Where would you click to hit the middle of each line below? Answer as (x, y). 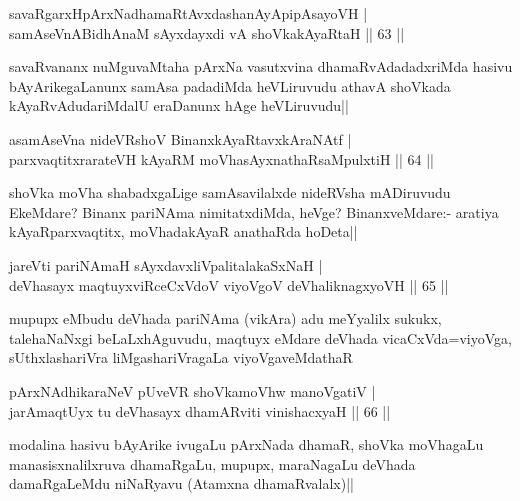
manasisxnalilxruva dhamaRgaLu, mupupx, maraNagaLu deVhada (212, 463)
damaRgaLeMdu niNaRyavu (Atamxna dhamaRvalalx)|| (181, 483)
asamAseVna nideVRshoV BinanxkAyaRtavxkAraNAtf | (180, 138)
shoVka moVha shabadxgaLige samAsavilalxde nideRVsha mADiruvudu (230, 192)
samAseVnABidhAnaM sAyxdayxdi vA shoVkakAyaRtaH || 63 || (207, 32)
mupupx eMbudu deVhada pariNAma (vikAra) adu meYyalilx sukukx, (225, 318)
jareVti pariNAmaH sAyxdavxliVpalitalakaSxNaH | (166, 264)
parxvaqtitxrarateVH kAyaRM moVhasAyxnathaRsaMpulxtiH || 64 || (222, 158)
